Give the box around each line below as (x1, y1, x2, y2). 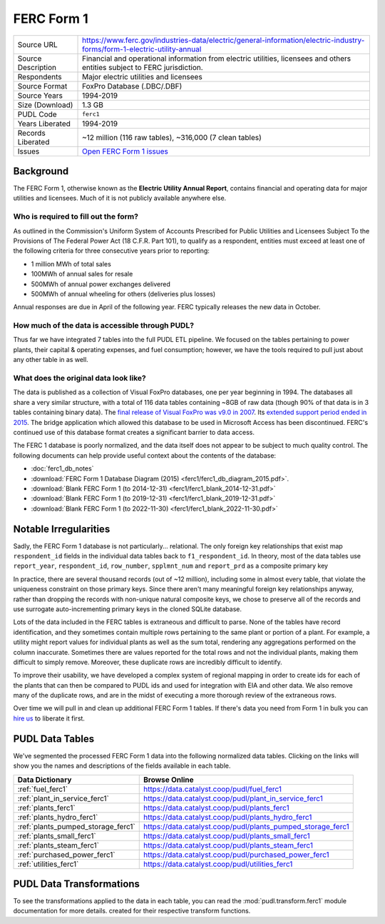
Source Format (17, 81, 68, 91)
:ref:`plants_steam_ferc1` (17, 840, 100, 850)
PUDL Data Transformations (13, 878, 140, 890)
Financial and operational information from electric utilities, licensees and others (82, 54, 351, 64)
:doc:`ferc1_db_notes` (31, 464, 94, 473)
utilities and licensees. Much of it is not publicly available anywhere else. (13, 194, 227, 203)
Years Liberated (17, 119, 71, 129)
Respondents (17, 71, 62, 81)
